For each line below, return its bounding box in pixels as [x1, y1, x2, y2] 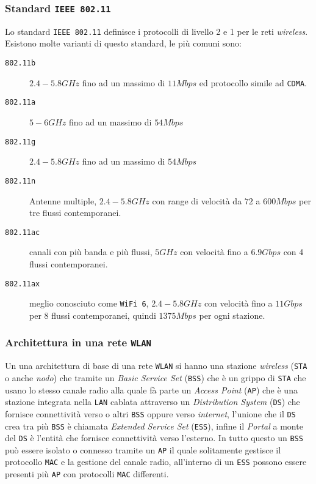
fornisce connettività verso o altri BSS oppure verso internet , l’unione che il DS [5, 407, 296, 420]
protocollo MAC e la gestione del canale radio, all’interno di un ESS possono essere [5, 455, 307, 468]
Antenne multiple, [29, 194, 97, 207]
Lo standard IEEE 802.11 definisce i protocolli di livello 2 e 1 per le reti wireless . [5, 24, 308, 37]
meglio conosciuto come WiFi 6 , [29, 297, 149, 310]
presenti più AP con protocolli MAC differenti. [5, 467, 169, 480]
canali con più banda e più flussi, [29, 245, 153, 258]
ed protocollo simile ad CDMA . [199, 76, 307, 89]
